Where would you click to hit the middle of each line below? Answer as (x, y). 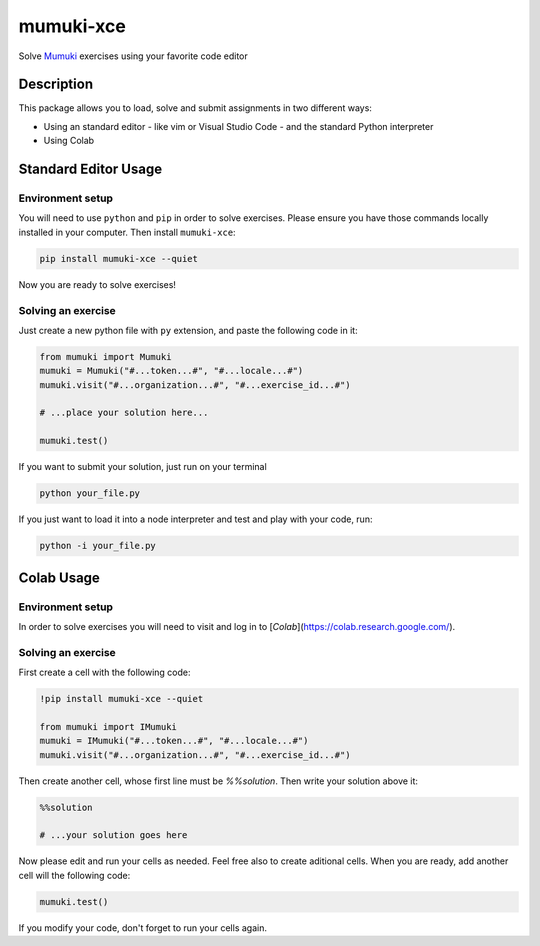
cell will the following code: (74, 875)
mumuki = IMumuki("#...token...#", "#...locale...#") (174, 741)
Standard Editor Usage (90, 169)
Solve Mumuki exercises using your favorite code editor (133, 56)
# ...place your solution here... (124, 413)
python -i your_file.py (98, 546)
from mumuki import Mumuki (105, 356)
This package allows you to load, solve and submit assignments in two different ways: (195, 108)
